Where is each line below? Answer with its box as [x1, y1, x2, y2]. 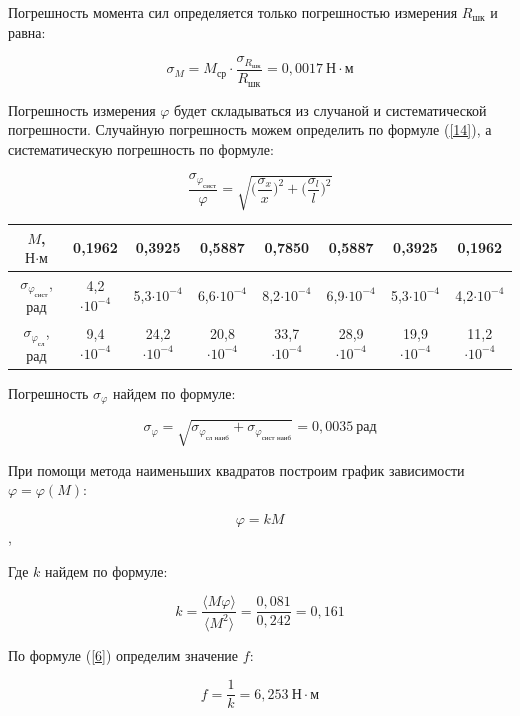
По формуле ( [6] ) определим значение [8, 644, 239, 665]
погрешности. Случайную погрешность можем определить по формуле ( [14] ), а [8, 119, 492, 140]
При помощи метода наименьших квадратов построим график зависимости [8, 459, 465, 480]
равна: [8, 21, 46, 42]
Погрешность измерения [8, 99, 156, 120]
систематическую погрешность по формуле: [8, 138, 274, 159]
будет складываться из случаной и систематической [174, 99, 487, 120]
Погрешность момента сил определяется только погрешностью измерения [8, 2, 458, 22]
